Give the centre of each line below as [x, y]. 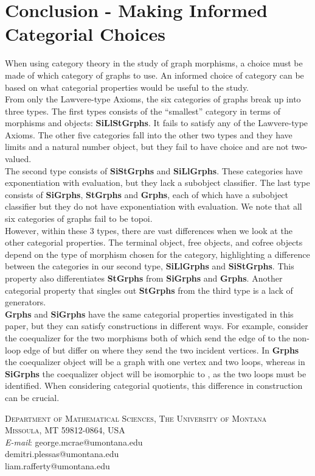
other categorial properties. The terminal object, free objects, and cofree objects [154, 242]
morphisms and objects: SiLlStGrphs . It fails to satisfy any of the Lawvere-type [157, 123]
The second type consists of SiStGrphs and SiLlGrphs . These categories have [154, 170]
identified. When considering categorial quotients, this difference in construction [154, 385]
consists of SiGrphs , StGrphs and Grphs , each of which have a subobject [147, 194]
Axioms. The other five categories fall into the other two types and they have [149, 134]
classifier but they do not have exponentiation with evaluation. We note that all [154, 206]
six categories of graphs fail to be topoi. [79, 218]
